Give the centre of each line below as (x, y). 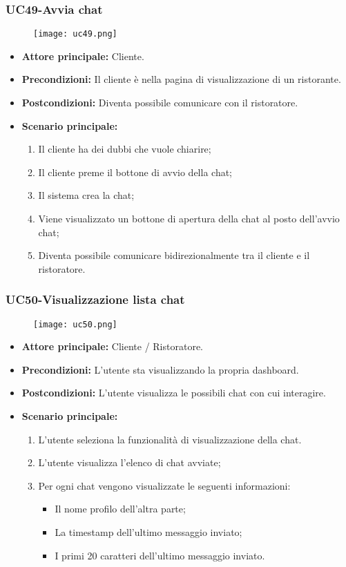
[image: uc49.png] (75, 34)
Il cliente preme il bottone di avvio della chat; (135, 172)
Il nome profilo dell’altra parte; (120, 509)
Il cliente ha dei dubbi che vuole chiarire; (125, 149)
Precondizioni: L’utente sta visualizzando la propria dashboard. (160, 369)
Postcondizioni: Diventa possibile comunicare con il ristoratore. (160, 103)
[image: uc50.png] (75, 324)
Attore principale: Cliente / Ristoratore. (112, 346)
